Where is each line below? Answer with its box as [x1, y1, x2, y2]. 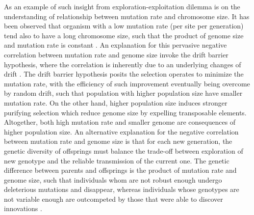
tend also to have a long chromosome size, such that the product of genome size [4, 30, 244, 40]
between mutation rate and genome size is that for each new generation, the [4, 136, 232, 146]
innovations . [4, 203, 42, 214]
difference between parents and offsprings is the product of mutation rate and [4, 165, 237, 175]
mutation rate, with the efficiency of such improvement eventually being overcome [4, 78, 250, 88]
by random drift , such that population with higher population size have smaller [4, 88, 243, 98]
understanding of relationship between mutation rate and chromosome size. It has [4, 11, 250, 21]
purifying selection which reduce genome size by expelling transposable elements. [4, 107, 247, 117]
